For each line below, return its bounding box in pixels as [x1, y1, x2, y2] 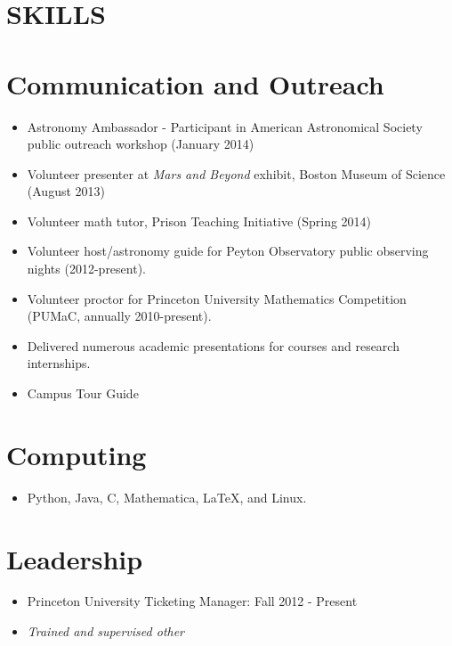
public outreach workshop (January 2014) [27, 135, 254, 153]
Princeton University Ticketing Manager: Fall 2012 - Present [27, 592, 358, 610]
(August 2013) [27, 182, 105, 200]
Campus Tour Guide [27, 384, 139, 403]
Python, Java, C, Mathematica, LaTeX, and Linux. [27, 487, 307, 506]
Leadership [6, 540, 143, 576]
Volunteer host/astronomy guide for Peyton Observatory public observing [27, 241, 429, 260]
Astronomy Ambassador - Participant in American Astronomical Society [27, 117, 423, 135]
